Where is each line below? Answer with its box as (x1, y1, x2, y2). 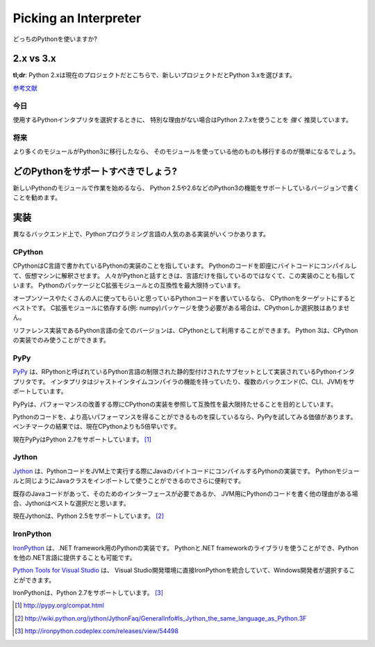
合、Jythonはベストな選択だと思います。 (12, 499, 130, 507)
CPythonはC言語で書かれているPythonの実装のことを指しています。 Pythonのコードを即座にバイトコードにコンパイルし (12, 261, 357, 270)
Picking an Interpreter (12, 10, 142, 26)
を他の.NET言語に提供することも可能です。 (12, 553, 136, 562)
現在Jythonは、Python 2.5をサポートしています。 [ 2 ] (12, 511, 165, 521)
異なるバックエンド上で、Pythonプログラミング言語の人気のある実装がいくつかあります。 (12, 230, 270, 238)
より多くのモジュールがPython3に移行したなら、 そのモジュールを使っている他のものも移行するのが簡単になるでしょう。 (12, 147, 360, 156)
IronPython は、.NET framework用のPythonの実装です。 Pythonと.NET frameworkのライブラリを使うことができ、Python (12, 543, 359, 552)
